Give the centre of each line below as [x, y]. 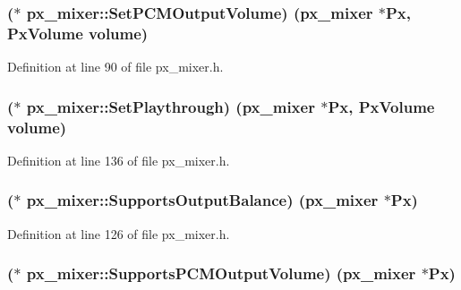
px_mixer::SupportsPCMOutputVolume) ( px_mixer [221, 273]
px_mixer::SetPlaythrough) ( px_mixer [171, 106]
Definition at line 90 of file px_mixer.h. [115, 67]
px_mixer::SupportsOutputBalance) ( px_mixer [202, 200]
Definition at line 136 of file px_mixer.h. [119, 160]
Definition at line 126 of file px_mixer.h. [119, 233]
